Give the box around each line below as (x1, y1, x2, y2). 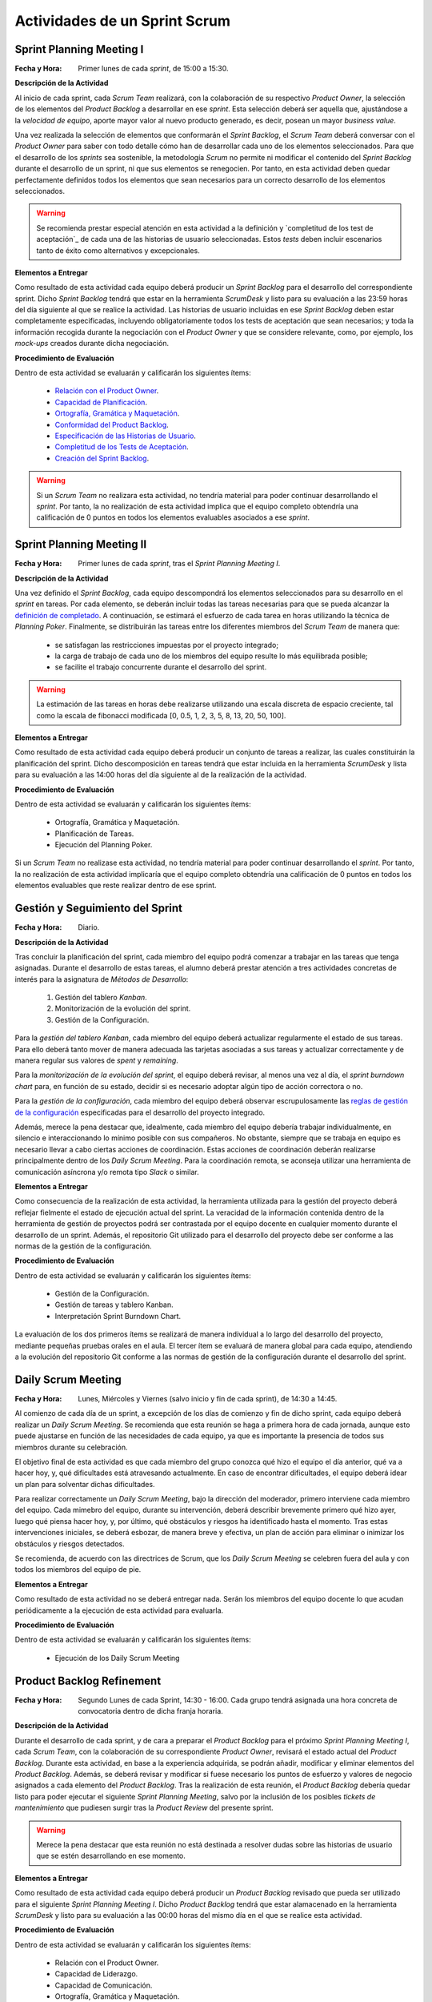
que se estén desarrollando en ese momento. (36, 1851, 186, 1861)
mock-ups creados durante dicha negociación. (14, 339, 170, 348)
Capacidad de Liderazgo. (54, 1969, 138, 1979)
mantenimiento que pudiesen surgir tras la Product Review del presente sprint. (14, 1803, 274, 1813)
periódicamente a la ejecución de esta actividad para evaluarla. (14, 1606, 224, 1615)
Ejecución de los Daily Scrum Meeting (54, 1653, 180, 1662)
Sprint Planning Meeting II (14, 537, 147, 552)
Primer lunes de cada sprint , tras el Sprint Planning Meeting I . (78, 559, 281, 569)
